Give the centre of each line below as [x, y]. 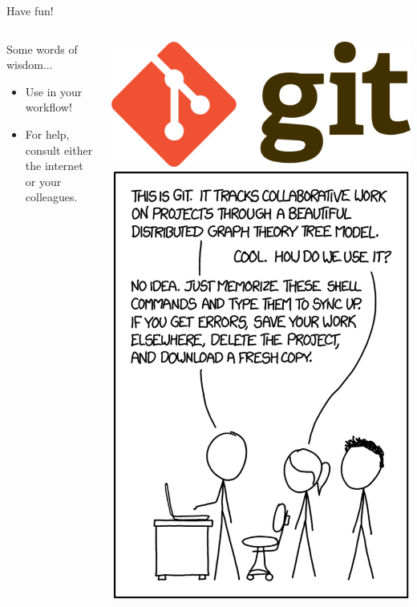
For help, [47, 134]
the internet [54, 166]
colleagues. [51, 197]
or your [43, 181]
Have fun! [30, 10]
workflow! [49, 107]
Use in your [54, 91]
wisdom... [30, 65]
